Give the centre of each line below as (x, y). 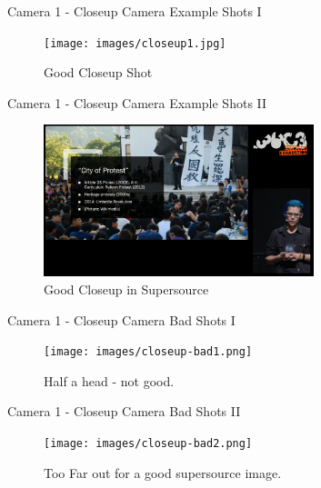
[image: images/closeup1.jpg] (135, 43)
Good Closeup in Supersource (126, 289)
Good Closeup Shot (98, 72)
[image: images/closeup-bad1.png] (148, 352)
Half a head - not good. (109, 380)
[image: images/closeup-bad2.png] (148, 443)
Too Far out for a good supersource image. (163, 472)
